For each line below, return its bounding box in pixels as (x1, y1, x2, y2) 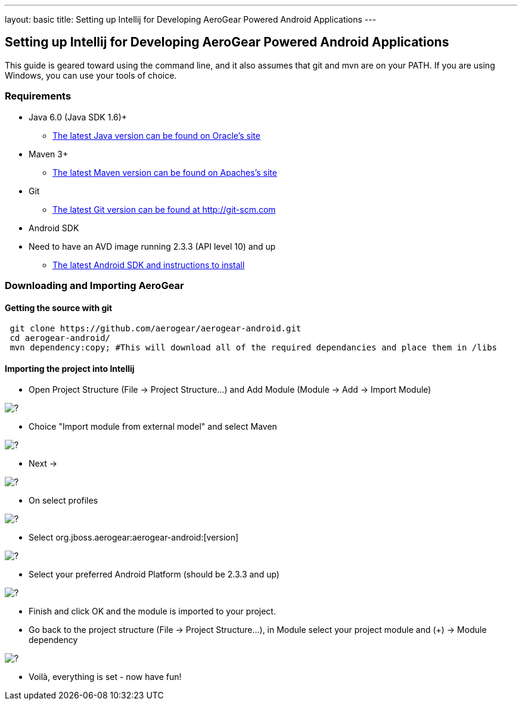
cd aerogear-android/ (10, 333, 111, 343)
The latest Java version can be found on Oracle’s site (52, 130, 260, 141)
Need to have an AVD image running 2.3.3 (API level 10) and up (29, 241, 276, 251)
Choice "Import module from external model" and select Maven (29, 421, 277, 432)
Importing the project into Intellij (5, 363, 135, 374)
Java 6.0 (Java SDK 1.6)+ (29, 111, 128, 122)
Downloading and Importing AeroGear (5, 279, 184, 291)
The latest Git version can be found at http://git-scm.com (52, 204, 276, 215)
